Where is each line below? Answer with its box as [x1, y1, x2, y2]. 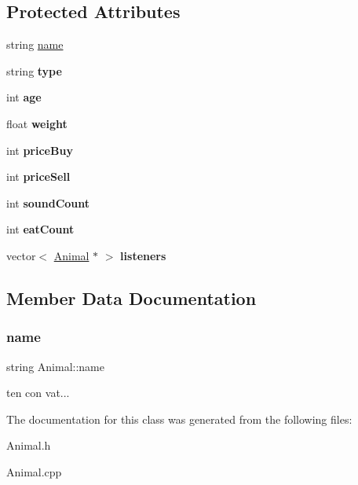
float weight [6, 115, 68, 131]
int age [6, 89, 42, 105]
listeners [120, 247, 166, 263]
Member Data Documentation [6, 285, 257, 310]
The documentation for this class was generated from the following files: [6, 410, 353, 427]
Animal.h [6, 437, 51, 454]
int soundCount [6, 194, 90, 211]
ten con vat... [6, 384, 70, 401]
